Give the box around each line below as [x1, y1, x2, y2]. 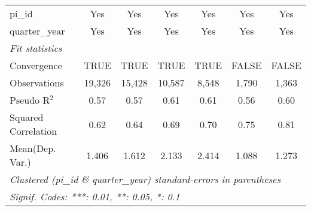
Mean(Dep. [10, 141, 56, 155]
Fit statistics [10, 41, 62, 55]
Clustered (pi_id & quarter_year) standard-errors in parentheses [10, 172, 281, 186]
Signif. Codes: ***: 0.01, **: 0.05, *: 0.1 [10, 190, 180, 203]
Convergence [10, 58, 62, 72]
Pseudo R [10, 93, 50, 107]
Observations [10, 76, 64, 89]
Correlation [10, 124, 57, 138]
